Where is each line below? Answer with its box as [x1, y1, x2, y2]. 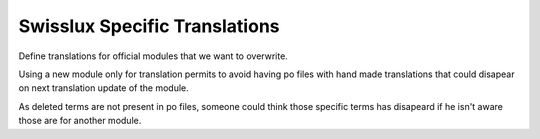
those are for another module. [18, 115, 142, 127]
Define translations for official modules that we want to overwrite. [18, 50, 289, 62]
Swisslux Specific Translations [18, 15, 280, 37]
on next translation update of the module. [18, 82, 189, 94]
